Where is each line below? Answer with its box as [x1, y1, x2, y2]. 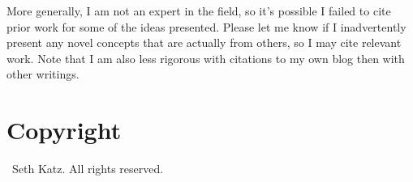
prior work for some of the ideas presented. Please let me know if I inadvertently [6, 18, 407, 35]
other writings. [6, 66, 80, 83]
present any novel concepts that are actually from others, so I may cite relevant [6, 34, 402, 51]
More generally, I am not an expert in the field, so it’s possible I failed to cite [6, 2, 391, 19]
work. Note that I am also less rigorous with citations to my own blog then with [6, 49, 405, 66]
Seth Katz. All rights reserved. [11, 160, 164, 177]
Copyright [6, 113, 122, 146]
